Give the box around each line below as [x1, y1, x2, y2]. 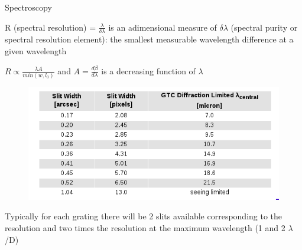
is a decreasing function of [101, 64, 196, 77]
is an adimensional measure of [108, 21, 217, 33]
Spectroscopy [5, 1, 52, 13]
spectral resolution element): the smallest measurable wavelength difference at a [5, 33, 294, 45]
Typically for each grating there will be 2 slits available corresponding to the [5, 210, 282, 222]
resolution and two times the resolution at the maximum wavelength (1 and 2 [5, 222, 285, 234]
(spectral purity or [230, 21, 298, 33]
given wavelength [5, 45, 67, 57]
